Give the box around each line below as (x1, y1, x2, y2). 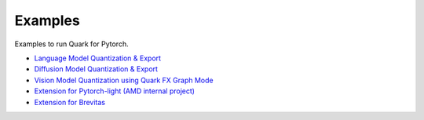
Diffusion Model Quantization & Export (34, 64, 159, 74)
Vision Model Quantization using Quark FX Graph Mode (34, 75, 214, 85)
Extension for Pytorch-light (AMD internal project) (34, 86, 196, 96)
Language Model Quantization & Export (34, 53, 161, 63)
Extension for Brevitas (34, 97, 106, 107)
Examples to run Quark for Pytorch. (14, 39, 129, 49)
